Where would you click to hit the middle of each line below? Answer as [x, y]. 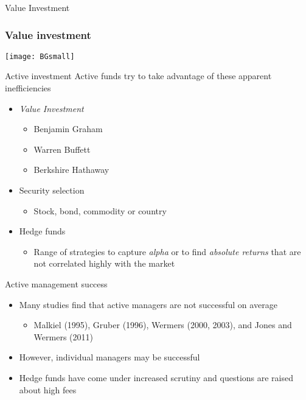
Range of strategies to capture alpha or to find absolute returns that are [167, 251]
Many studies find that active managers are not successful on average [148, 304]
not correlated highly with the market [104, 263]
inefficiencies [28, 88]
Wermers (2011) [63, 336]
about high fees [48, 389]
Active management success [56, 284]
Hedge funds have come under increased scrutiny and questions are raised [156, 377]
